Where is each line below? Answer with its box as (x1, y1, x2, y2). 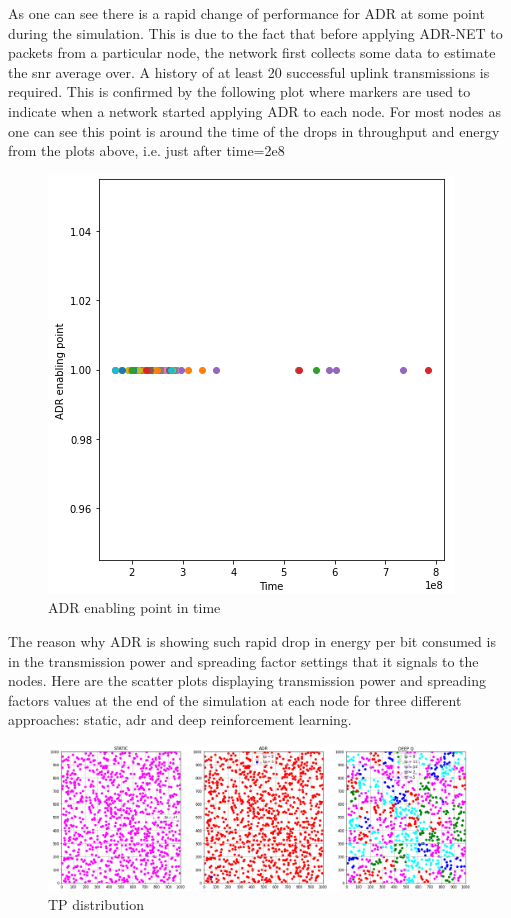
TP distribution (48, 894, 145, 915)
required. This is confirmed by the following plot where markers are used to (8, 81, 471, 102)
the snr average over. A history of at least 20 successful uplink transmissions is (8, 61, 490, 82)
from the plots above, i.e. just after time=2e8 (8, 140, 285, 161)
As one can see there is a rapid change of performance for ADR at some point (8, 3, 485, 23)
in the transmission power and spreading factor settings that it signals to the (8, 650, 479, 671)
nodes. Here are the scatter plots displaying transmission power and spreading (8, 670, 487, 691)
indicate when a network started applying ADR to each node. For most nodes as (8, 100, 501, 121)
